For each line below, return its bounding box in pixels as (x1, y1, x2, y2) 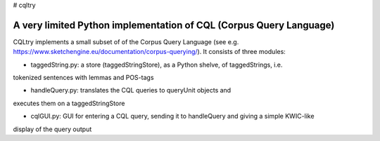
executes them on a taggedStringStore (13, 99, 125, 107)
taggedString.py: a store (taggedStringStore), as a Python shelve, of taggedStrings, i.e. (30, 60, 283, 69)
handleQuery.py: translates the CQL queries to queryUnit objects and (30, 86, 232, 95)
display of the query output (13, 125, 92, 133)
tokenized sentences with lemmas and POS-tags (13, 74, 154, 82)
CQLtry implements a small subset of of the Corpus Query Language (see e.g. (13, 37, 239, 46)
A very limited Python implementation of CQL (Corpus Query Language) (13, 19, 335, 31)
